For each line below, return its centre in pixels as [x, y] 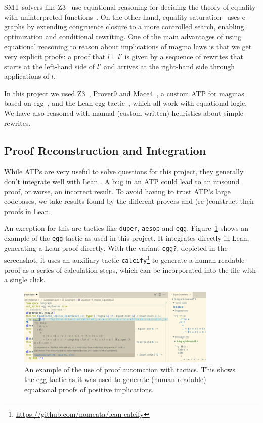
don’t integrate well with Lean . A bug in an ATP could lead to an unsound [122, 181]
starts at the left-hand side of [50, 66]
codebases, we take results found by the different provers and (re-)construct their [129, 201]
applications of [27, 76]
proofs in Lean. [28, 211]
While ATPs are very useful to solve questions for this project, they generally [124, 171]
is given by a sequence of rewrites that [184, 56]
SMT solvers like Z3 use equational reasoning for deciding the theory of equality [130, 7]
